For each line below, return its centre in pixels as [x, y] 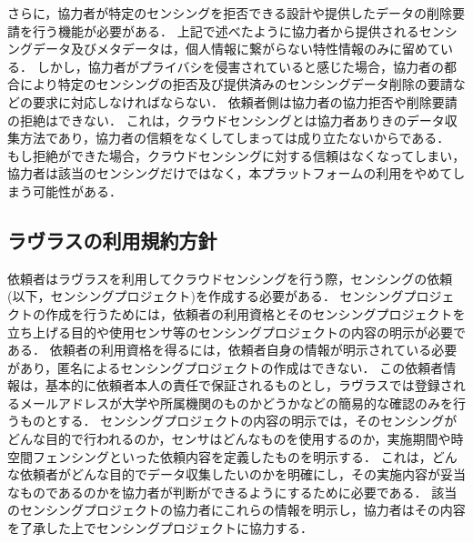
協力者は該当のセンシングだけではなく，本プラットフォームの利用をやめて [230, 173]
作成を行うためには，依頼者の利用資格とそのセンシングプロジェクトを [255, 313]
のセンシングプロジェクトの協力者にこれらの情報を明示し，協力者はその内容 [236, 510]
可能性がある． [77, 191]
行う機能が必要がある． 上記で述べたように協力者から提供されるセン [238, 30]
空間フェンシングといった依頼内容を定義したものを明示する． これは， [220, 456]
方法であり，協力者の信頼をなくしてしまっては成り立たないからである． [235, 138]
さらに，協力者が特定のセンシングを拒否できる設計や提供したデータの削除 [230, 13]
